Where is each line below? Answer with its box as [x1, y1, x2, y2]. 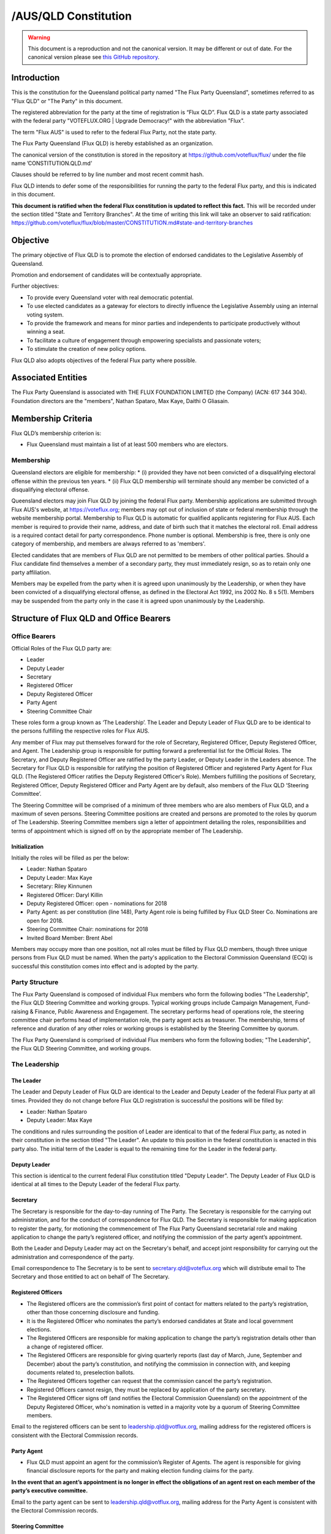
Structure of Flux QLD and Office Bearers [11, 613, 171, 623]
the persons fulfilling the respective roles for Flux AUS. [11, 727, 150, 734]
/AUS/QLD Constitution [11, 9, 132, 23]
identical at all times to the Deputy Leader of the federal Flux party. [11, 1181, 181, 1188]
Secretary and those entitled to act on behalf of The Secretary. [11, 1273, 170, 1281]
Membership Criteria [11, 413, 93, 423]
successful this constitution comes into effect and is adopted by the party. [11, 962, 199, 969]
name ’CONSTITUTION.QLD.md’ [11, 160, 93, 167]
